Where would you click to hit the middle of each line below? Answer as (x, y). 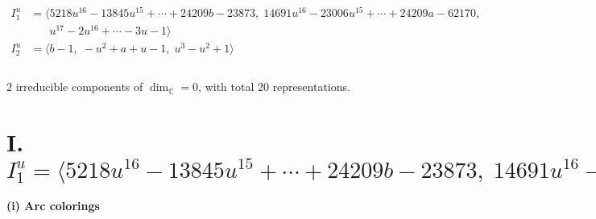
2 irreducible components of (75, 87)
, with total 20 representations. (274, 87)
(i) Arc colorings (53, 206)
